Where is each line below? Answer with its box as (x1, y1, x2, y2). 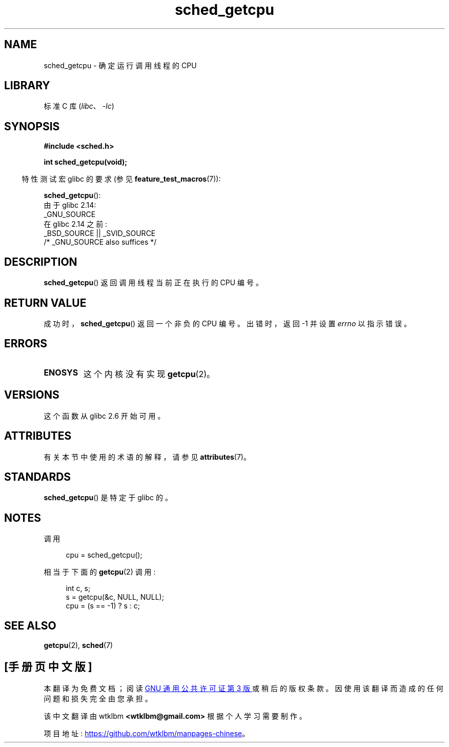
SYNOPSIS (4, 120, 60, 133)
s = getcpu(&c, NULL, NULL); (66, 593, 164, 602)
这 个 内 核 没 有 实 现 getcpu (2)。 (83, 368, 215, 379)
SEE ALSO (4, 619, 56, 632)
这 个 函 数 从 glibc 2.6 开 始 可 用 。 (44, 411, 165, 420)
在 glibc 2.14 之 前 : (44, 220, 108, 229)
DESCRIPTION (4, 255, 77, 268)
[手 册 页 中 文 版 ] (4, 660, 92, 674)
